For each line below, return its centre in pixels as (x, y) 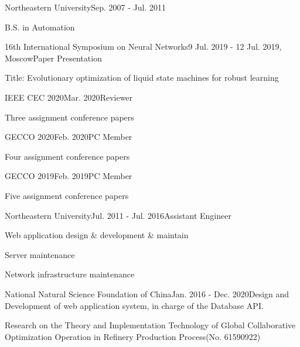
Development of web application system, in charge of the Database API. (134, 305)
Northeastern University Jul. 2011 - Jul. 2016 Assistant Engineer (118, 215)
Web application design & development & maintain (97, 235)
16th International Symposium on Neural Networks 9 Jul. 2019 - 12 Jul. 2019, (143, 47)
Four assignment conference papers (67, 156)
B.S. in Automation (40, 27)
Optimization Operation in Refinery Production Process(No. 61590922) (133, 336)
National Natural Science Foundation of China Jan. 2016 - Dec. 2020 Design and (147, 293)
